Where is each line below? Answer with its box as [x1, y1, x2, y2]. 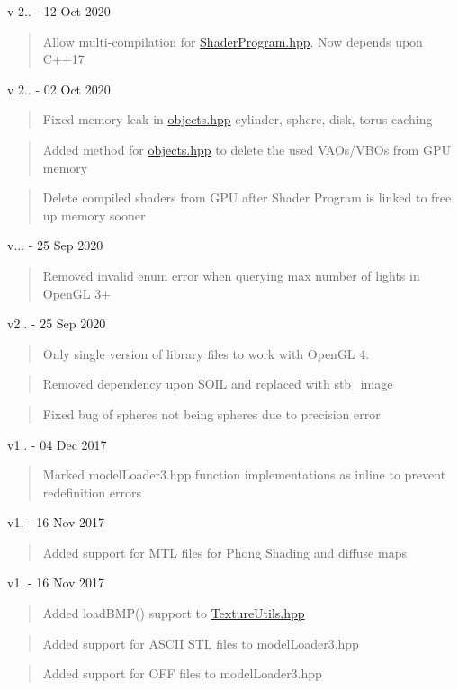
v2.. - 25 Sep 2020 [7, 314, 106, 333]
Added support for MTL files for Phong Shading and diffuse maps [42, 542, 407, 561]
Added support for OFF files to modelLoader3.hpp [42, 664, 322, 683]
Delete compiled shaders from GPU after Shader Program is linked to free [42, 188, 452, 207]
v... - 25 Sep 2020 [7, 236, 103, 255]
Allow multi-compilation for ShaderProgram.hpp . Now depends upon [42, 31, 423, 50]
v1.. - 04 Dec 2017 [7, 435, 107, 453]
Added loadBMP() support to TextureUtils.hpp [42, 604, 305, 623]
